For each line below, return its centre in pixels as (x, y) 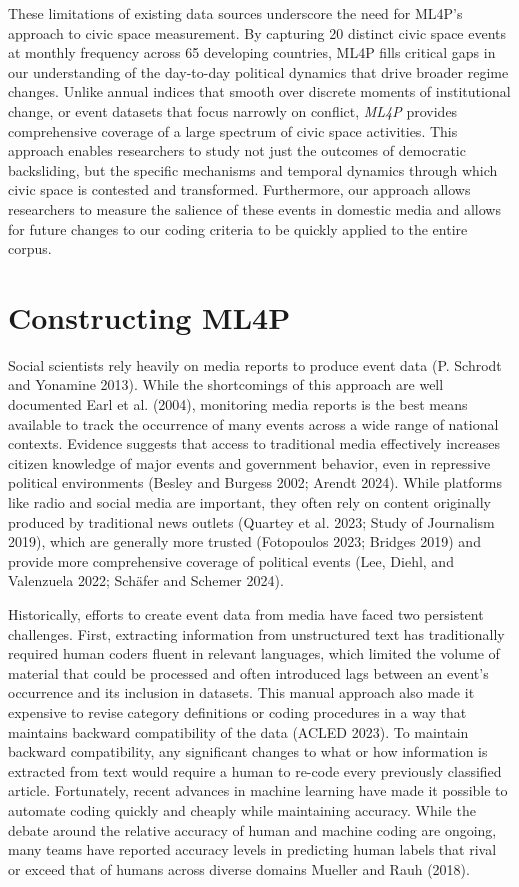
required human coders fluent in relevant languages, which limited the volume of (254, 653)
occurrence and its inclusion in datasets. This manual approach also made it (241, 692)
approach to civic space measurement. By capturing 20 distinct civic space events (257, 32)
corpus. (30, 248)
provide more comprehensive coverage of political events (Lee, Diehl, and (231, 560)
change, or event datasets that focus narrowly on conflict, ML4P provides (233, 110)
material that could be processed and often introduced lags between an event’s (248, 672)
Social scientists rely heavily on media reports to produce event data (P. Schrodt (255, 364)
